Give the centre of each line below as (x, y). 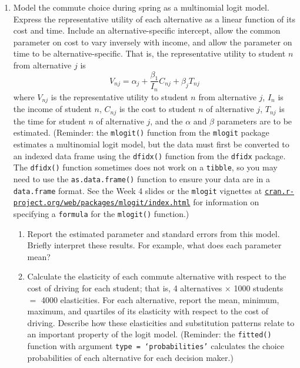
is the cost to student (157, 109)
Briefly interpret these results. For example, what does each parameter (154, 245)
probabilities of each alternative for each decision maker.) (130, 357)
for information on (226, 202)
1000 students (259, 287)
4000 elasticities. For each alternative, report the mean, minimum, (160, 299)
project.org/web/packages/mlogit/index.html (102, 203)
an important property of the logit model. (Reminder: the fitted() (149, 334)
